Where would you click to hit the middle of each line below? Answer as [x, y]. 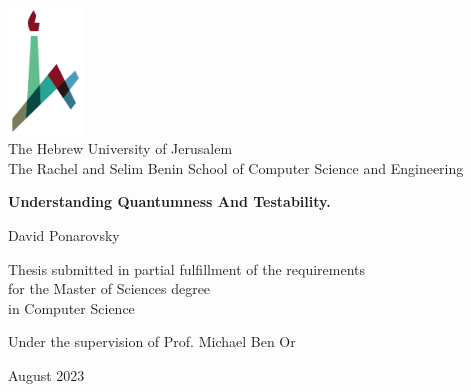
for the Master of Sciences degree [109, 288]
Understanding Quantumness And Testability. [169, 201]
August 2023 [46, 374]
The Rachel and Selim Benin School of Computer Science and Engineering [236, 167]
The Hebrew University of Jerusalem [120, 148]
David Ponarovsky [64, 234]
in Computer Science [71, 307]
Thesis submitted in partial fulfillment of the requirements [187, 268]
